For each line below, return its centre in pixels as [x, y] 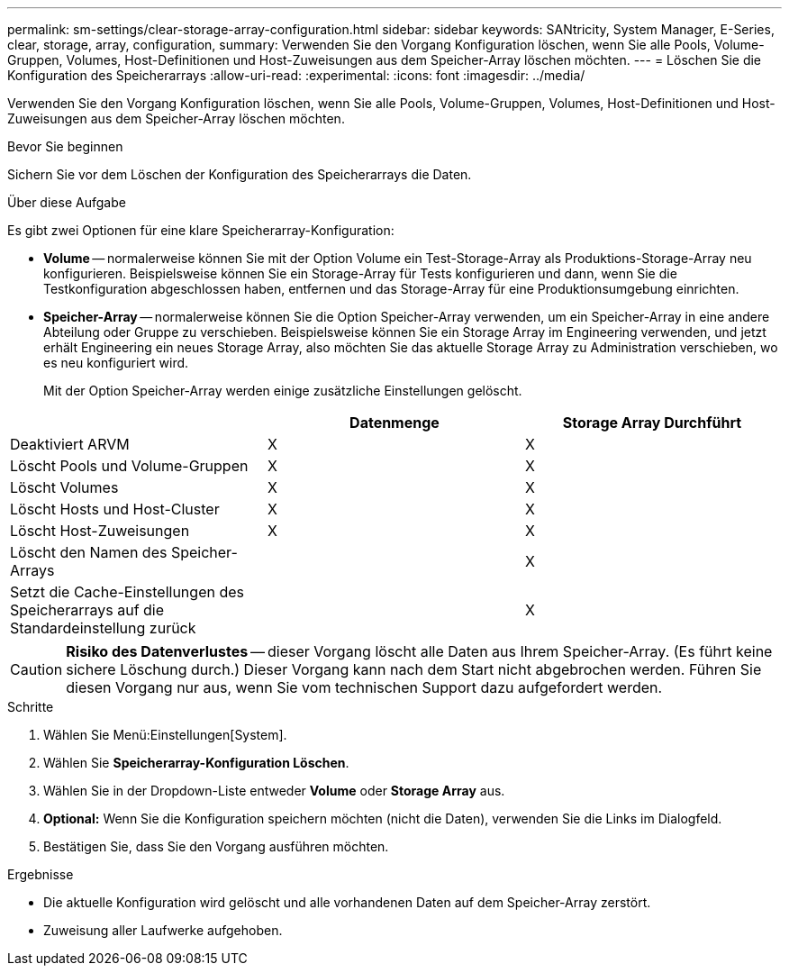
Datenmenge [394, 423]
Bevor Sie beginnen [65, 146]
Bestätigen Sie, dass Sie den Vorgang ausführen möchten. [216, 846]
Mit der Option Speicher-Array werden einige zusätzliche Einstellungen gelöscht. [283, 391]
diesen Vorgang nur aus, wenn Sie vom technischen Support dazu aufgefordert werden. [364, 687]
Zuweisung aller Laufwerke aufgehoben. [163, 930]
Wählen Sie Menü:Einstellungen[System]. [165, 735]
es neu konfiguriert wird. [116, 363]
